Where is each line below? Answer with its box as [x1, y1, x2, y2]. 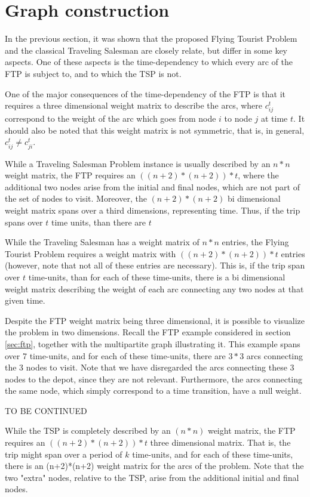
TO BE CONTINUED [5, 404, 87, 416]
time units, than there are [51, 215, 146, 228]
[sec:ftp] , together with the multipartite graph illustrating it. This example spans [5, 337, 300, 350]
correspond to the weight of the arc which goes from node [5, 112, 216, 125]
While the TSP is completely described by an [5, 424, 171, 437]
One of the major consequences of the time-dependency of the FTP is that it [5, 87, 286, 100]
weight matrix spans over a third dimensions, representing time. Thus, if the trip [5, 203, 300, 216]
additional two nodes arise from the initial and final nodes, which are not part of [5, 180, 300, 193]
